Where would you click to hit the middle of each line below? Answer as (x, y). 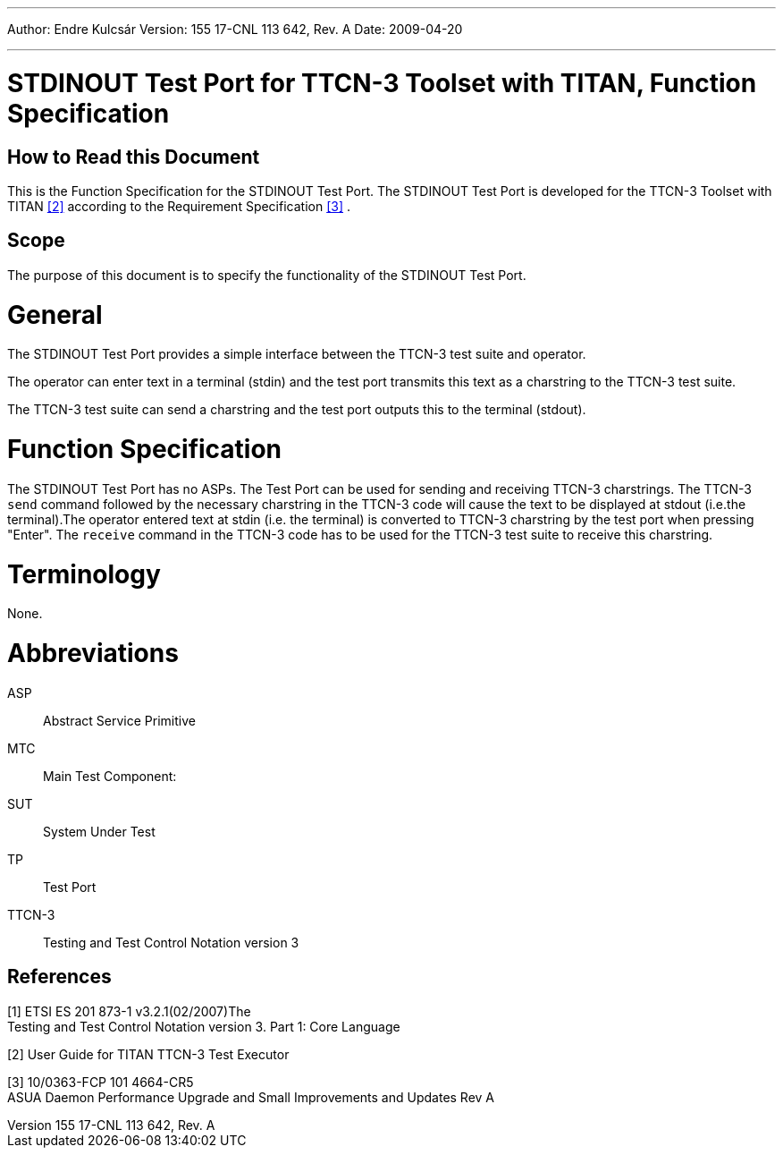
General (55, 314)
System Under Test (99, 831)
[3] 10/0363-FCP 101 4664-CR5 (101, 1082)
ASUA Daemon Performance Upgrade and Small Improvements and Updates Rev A (251, 1097)
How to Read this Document (134, 157)
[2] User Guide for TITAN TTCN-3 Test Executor (148, 1054)
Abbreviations (93, 654)
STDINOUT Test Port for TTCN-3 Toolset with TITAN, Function (382, 83)
